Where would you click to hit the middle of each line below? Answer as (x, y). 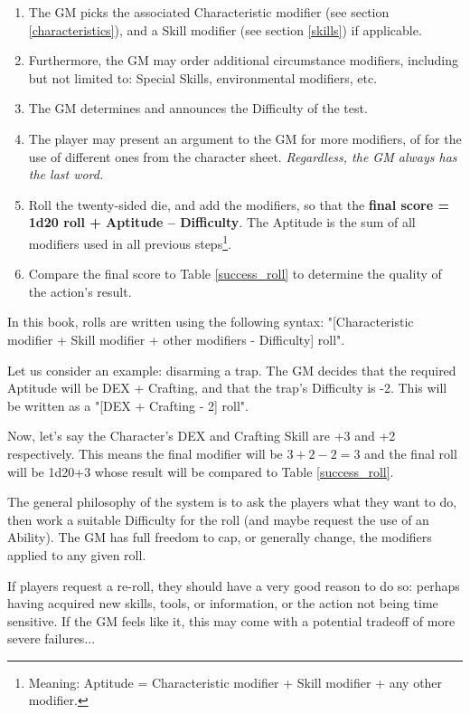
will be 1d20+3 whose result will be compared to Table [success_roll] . (201, 471)
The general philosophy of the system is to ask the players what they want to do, (232, 502)
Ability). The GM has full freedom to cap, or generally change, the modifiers (220, 537)
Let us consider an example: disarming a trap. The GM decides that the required (232, 370)
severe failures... (52, 638)
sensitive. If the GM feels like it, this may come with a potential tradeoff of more (231, 620)
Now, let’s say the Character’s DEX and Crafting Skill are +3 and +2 (202, 436)
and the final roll (411, 453)
